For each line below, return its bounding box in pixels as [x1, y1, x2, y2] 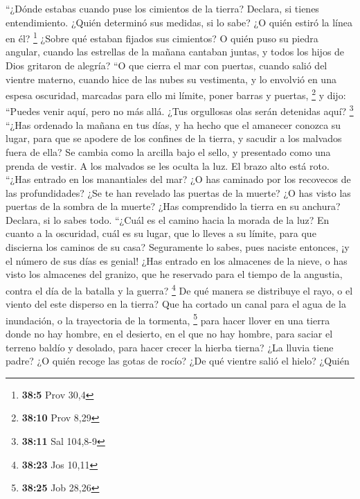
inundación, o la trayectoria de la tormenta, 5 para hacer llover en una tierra [6, 310, 330, 327]
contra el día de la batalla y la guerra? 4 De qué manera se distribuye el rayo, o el [6, 281, 353, 297]
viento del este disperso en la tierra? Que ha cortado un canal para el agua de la [6, 297, 346, 311]
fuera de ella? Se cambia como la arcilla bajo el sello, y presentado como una [6, 144, 331, 159]
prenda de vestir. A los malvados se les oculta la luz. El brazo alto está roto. [6, 158, 330, 173]
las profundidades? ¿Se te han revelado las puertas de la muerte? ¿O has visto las [6, 185, 351, 200]
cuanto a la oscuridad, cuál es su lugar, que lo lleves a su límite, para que [6, 226, 316, 240]
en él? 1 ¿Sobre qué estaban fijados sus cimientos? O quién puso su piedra [6, 29, 318, 45]
